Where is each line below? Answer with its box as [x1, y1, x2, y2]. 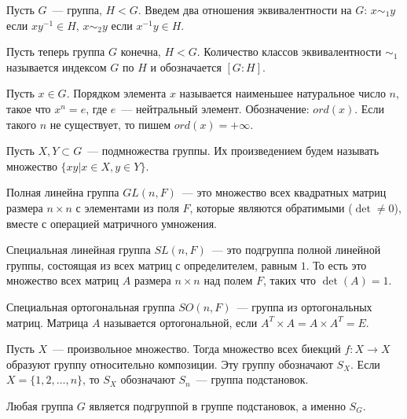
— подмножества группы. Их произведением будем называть [87, 142, 379, 159]
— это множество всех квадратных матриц [181, 184, 387, 200]
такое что [6, 100, 51, 116]
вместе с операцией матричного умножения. [6, 215, 217, 231]
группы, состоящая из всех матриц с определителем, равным [6, 256, 298, 273]
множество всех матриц [6, 272, 119, 289]
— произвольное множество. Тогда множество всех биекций [53, 340, 341, 357]
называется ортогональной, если [104, 314, 258, 330]
